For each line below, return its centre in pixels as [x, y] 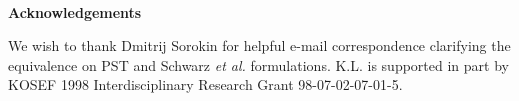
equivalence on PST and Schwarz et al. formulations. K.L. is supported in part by [258, 64]
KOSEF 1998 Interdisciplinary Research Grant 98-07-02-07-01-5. [205, 84]
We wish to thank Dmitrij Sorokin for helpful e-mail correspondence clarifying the [259, 45]
